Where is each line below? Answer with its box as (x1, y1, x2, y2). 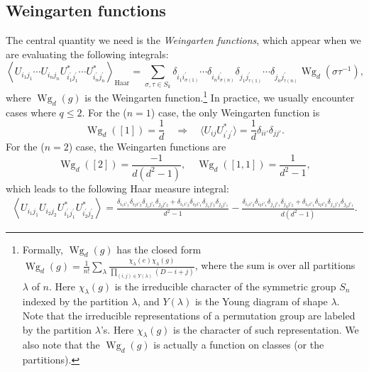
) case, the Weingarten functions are (68, 139, 226, 154)
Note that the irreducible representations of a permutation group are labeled (22, 308, 356, 323)
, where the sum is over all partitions (194, 258, 356, 273)
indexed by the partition (22, 294, 128, 309)
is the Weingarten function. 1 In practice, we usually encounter (84, 88, 355, 104)
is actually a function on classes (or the (153, 337, 324, 352)
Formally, (22, 241, 63, 256)
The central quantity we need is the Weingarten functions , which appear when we (6, 33, 361, 48)
